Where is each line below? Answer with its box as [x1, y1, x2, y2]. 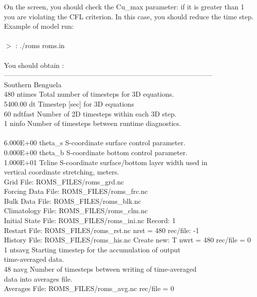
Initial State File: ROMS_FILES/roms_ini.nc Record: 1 [4, 215, 176, 226]
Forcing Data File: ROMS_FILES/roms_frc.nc [4, 186, 148, 196]
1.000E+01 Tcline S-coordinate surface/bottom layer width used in [4, 157, 207, 167]
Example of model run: [4, 21, 74, 31]
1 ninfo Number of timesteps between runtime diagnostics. [4, 118, 181, 128]
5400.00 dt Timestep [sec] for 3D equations [4, 98, 134, 109]
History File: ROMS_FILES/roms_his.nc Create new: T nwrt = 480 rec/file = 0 [4, 235, 251, 245]
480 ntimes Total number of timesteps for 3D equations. [4, 89, 174, 99]
